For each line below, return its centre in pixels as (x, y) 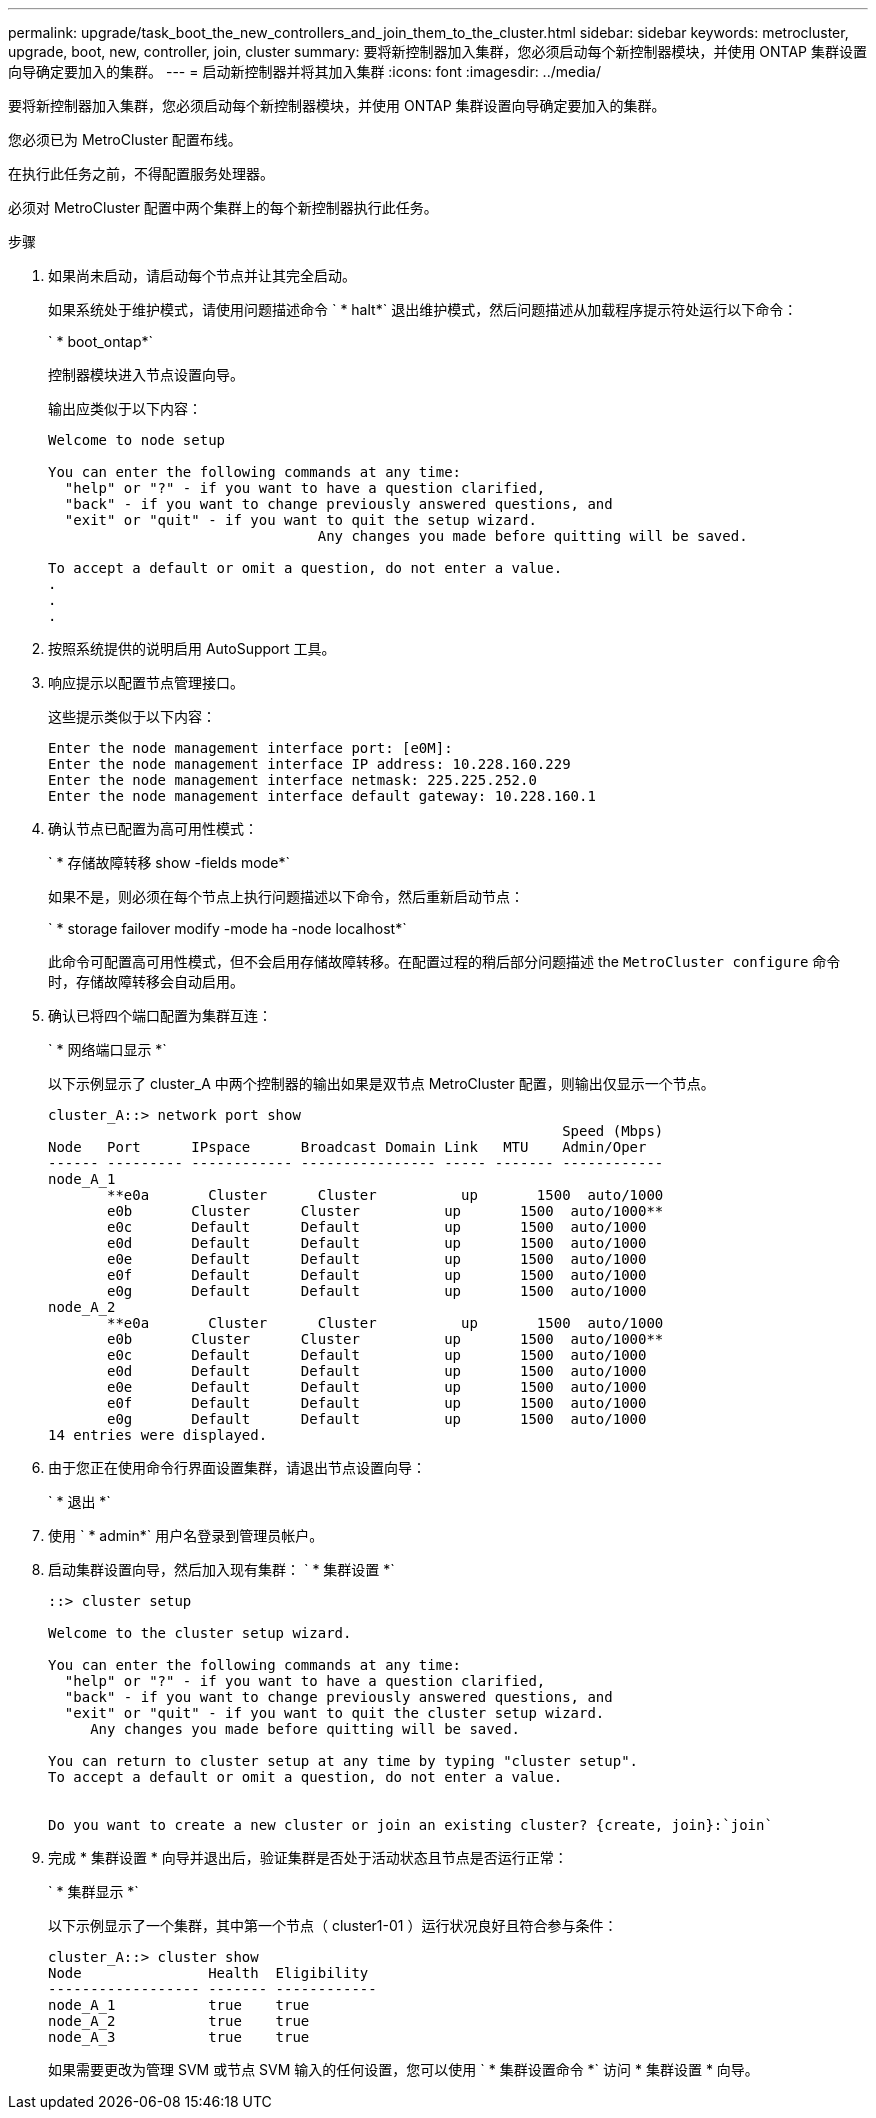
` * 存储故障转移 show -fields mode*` (169, 862)
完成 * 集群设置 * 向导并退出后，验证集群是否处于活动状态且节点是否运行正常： (308, 1857)
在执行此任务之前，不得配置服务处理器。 (141, 173)
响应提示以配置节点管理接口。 (146, 682)
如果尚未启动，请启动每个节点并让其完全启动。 (202, 275)
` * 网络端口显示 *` (107, 1049)
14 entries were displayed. (158, 1435)
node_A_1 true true (179, 2005)
